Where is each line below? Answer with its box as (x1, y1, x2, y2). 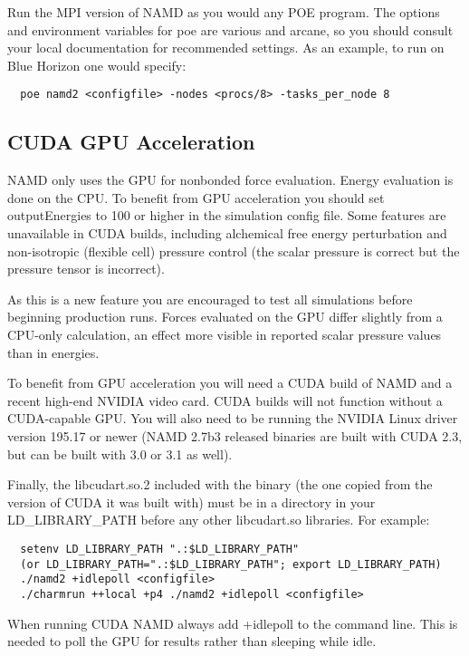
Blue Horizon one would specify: (7, 55, 187, 74)
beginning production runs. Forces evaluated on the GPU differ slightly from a (7, 307, 443, 326)
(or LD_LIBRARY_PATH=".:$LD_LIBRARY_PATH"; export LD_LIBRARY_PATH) (20, 557, 442, 571)
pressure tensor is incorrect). (7, 259, 165, 278)
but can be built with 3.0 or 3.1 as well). (7, 444, 233, 463)
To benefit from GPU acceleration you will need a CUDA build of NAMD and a (7, 373, 453, 392)
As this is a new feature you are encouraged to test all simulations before (7, 289, 413, 308)
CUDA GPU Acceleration (7, 128, 255, 156)
